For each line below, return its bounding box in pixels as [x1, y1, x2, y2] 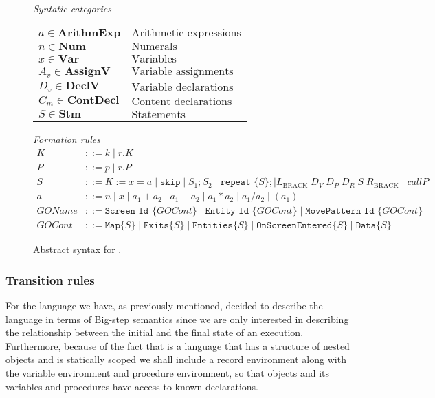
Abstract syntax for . [33, 242, 122, 256]
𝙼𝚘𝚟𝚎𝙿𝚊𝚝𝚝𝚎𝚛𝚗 [305, 206, 361, 217]
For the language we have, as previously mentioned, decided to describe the [5, 298, 323, 313]
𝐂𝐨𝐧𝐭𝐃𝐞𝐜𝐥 [67, 94, 120, 106]
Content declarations [131, 96, 232, 107]
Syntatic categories [33, 1, 111, 15]
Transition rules [5, 271, 95, 288]
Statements [131, 109, 186, 120]
